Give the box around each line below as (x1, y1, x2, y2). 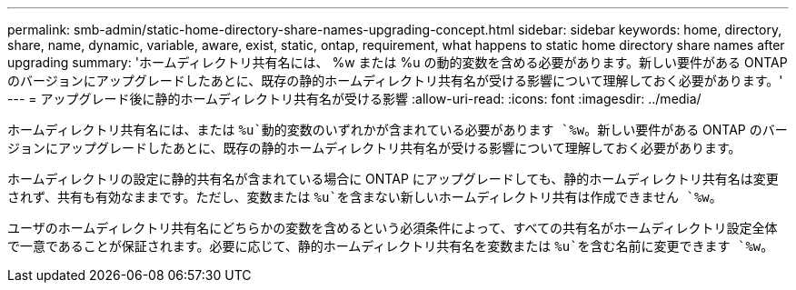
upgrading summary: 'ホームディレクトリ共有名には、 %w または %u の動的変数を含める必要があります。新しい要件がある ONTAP (7, 55, 788, 70)
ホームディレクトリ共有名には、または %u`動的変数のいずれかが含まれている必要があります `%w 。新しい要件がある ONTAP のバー (7, 122, 788, 137)
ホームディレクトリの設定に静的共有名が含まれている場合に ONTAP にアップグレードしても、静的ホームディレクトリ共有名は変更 (7, 171, 779, 186)
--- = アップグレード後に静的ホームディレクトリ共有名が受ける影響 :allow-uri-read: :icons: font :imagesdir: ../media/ (7, 91, 701, 106)
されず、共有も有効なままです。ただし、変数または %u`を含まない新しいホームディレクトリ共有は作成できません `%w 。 (7, 189, 722, 205)
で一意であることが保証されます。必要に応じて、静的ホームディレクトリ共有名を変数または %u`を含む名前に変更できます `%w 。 (7, 238, 774, 254)
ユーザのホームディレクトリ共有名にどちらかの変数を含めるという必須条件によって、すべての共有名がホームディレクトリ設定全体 (7, 220, 778, 235)
